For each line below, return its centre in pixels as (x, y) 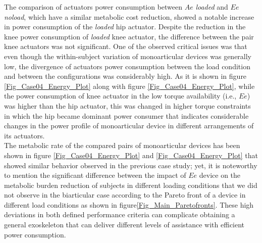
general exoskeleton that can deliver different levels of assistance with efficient (124, 225)
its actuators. (24, 135)
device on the (220, 175)
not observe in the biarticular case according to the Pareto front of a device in (125, 195)
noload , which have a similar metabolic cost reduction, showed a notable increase (129, 16)
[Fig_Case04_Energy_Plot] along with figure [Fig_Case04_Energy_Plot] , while (129, 86)
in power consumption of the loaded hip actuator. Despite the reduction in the (125, 27)
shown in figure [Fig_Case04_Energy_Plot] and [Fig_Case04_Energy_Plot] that (131, 155)
